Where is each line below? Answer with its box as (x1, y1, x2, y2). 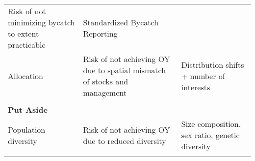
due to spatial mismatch (83, 64, 166, 76)
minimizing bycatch (8, 17, 75, 28)
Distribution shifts (181, 59, 244, 70)
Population (8, 123, 46, 135)
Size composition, (181, 118, 241, 129)
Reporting (83, 28, 118, 39)
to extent (8, 28, 39, 39)
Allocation (8, 70, 44, 81)
